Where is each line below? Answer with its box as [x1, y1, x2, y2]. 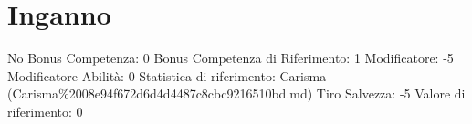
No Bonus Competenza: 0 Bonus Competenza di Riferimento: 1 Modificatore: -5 [7, 48, 454, 67]
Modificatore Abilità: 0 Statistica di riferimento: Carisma [7, 66, 327, 85]
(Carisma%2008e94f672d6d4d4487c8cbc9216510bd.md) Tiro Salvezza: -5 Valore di [7, 84, 466, 103]
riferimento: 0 [7, 101, 83, 120]
